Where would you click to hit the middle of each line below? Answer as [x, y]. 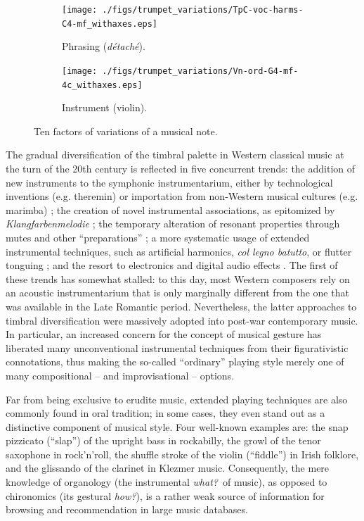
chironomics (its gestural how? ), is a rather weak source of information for [165, 495]
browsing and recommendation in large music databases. [127, 509]
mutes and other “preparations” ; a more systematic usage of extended [158, 237]
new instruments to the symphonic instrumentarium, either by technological [169, 182]
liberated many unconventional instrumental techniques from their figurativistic [177, 347]
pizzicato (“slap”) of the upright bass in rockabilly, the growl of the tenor [163, 440]
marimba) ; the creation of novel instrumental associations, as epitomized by [170, 209]
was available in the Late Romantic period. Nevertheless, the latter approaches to [181, 306]
